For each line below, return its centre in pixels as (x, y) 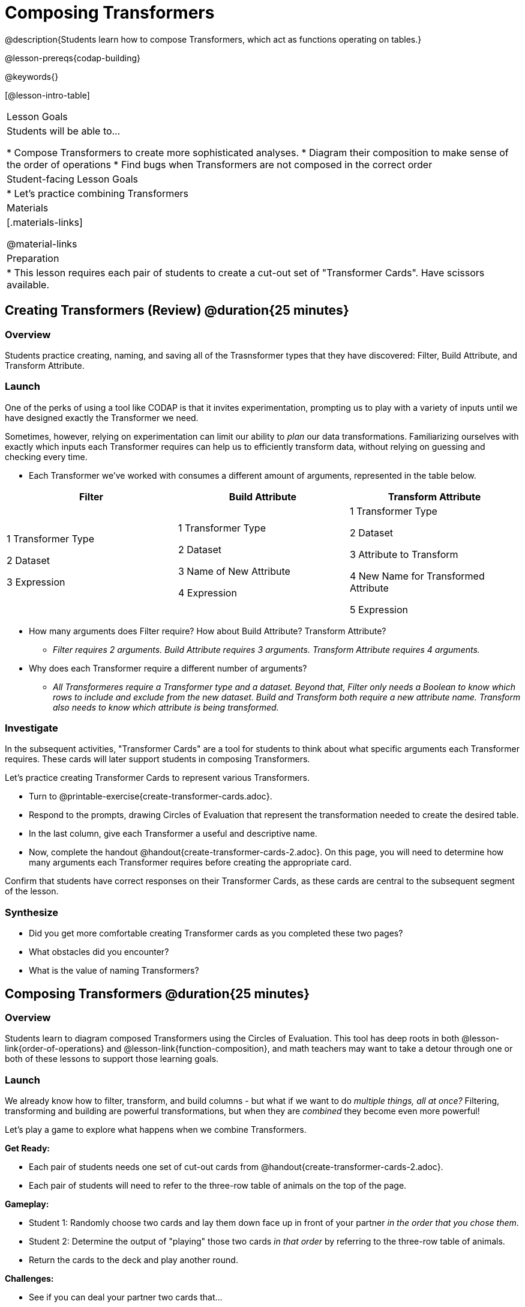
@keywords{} (32, 76)
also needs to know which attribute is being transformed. (166, 707)
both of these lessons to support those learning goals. (112, 1059)
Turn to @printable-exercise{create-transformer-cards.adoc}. (151, 796)
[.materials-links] (45, 222)
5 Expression (379, 609)
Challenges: (29, 1279)
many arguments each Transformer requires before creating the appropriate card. (190, 863)
